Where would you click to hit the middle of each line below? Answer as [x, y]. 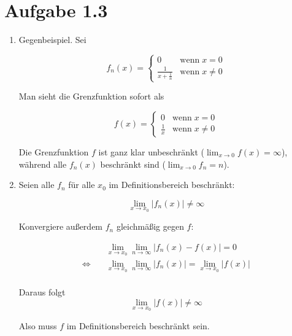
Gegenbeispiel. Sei [52, 40]
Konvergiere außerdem [61, 226]
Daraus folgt [42, 292]
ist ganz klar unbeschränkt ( [152, 151]
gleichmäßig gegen [150, 226]
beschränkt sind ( [133, 164]
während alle [43, 164]
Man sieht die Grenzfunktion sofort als [91, 96]
